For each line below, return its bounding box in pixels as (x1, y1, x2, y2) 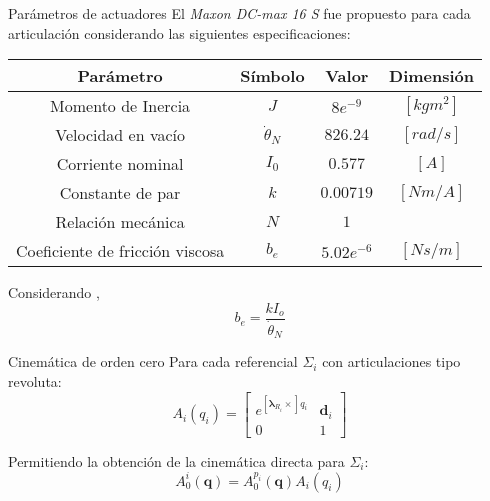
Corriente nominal (56, 152, 184, 176)
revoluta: (8, 370, 62, 391)
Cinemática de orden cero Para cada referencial (8, 351, 298, 372)
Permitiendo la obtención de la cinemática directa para (8, 450, 345, 471)
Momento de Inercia (50, 94, 191, 118)
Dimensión (389, 64, 475, 88)
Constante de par (59, 181, 181, 205)
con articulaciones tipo (322, 351, 461, 372)
